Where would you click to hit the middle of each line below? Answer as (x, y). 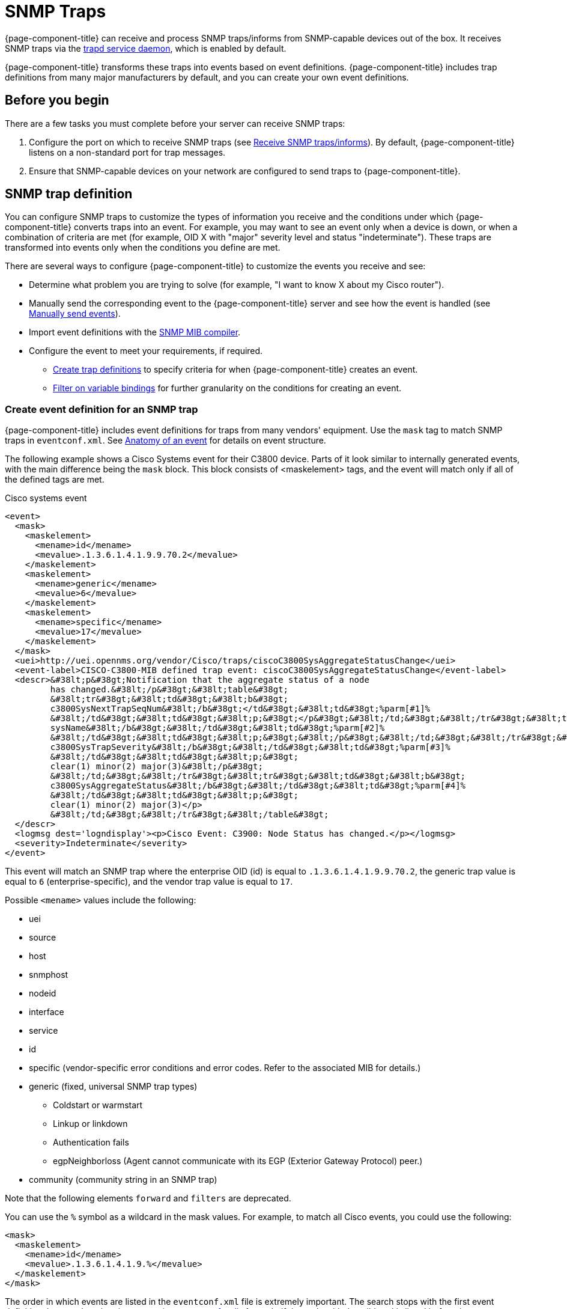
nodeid (43, 993)
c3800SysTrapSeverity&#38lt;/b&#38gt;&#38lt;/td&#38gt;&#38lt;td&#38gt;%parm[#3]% (250, 747)
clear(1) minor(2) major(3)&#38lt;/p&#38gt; (156, 767)
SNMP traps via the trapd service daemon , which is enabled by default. (146, 48)
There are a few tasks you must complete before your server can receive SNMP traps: (175, 123)
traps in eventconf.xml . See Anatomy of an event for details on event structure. (165, 441)
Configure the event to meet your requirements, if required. (146, 351)
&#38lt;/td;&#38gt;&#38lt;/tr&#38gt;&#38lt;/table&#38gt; (190, 815)
